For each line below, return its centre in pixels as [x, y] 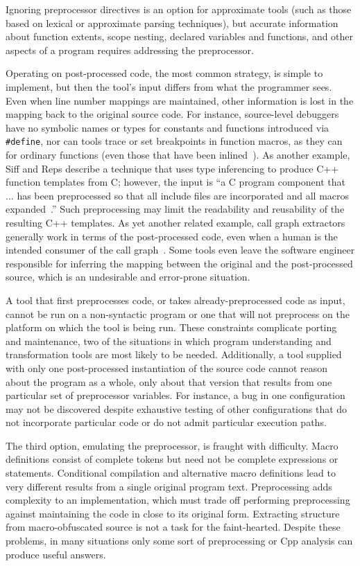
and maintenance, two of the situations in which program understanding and [169, 341]
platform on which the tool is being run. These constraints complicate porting [171, 327]
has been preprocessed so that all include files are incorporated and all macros [183, 195]
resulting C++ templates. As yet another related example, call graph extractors [175, 222]
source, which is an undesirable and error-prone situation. [128, 277]
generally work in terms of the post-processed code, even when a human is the [172, 236]
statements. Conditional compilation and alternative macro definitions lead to [171, 473]
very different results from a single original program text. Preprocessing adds [169, 486]
